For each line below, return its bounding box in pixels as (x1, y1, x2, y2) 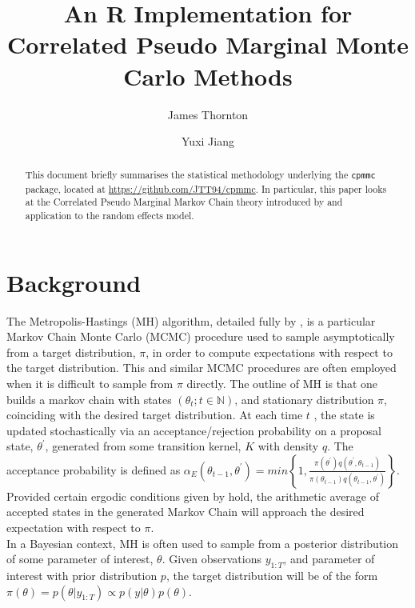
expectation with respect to (6, 519, 141, 536)
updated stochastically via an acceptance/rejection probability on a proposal (6, 422, 381, 438)
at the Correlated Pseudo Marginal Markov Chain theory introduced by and (25, 195, 343, 209)
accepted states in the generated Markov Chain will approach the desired (6, 503, 365, 520)
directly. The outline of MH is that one (186, 374, 378, 391)
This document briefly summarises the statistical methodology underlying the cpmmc (25, 168, 376, 182)
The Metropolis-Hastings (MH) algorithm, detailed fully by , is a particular (6, 312, 376, 329)
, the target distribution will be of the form (166, 567, 378, 584)
